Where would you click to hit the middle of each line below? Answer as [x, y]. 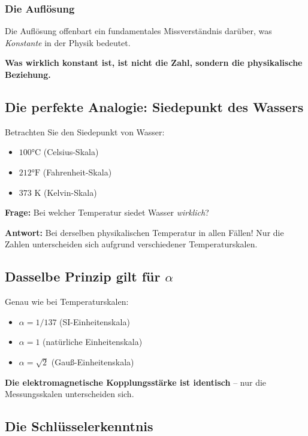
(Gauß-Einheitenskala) [93, 361]
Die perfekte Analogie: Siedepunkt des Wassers [154, 106]
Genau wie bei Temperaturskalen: [67, 302]
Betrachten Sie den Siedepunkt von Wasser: [85, 131]
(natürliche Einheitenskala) [93, 342]
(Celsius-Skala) [71, 152]
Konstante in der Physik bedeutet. [68, 42]
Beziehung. [28, 74]
